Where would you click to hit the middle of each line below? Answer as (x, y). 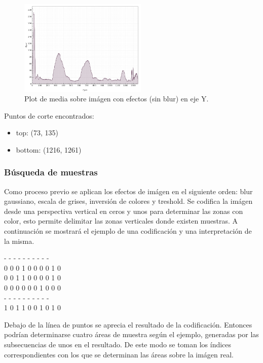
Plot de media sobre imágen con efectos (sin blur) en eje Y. (117, 99)
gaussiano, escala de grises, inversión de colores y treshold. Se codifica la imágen (128, 201)
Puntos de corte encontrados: (49, 115)
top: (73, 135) (37, 133)
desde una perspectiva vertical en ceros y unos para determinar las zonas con (124, 211)
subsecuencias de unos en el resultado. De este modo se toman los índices (118, 344)
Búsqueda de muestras (51, 172)
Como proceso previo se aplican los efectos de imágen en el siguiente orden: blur (128, 191)
